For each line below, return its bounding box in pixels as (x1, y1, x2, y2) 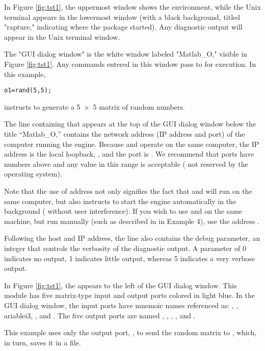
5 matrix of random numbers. (93, 101, 185, 112)
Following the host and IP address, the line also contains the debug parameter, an (4, 233, 260, 243)
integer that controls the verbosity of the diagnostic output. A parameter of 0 (4, 242, 246, 253)
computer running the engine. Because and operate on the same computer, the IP (4, 138, 259, 149)
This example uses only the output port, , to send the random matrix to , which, (4, 327, 257, 338)
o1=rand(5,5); (4, 87, 52, 94)
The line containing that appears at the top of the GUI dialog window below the (4, 118, 256, 129)
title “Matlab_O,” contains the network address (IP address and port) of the (4, 129, 245, 139)
